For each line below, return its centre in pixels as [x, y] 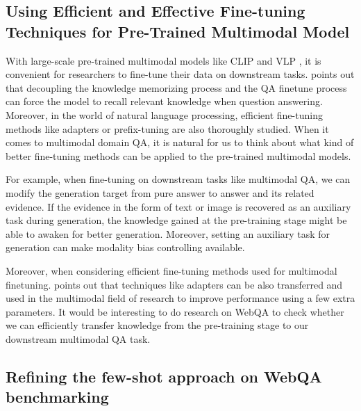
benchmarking [57, 397]
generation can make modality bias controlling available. [125, 247]
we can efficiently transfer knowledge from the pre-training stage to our [157, 325]
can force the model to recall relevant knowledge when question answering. [164, 101]
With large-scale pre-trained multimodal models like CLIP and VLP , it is [163, 60]
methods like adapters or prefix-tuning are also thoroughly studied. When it [167, 128]
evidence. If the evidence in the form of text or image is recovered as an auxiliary [178, 206]
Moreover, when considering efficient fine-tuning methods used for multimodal [171, 270]
